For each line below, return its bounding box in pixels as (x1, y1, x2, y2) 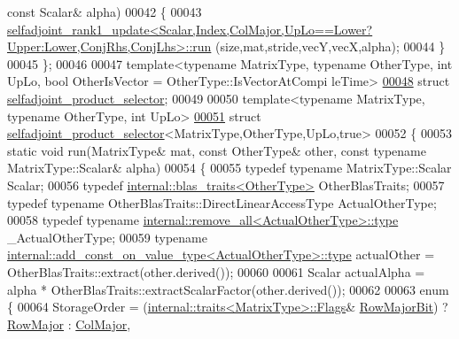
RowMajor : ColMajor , (7, 314, 131, 333)
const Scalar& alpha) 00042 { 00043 (7, 3, 202, 20)
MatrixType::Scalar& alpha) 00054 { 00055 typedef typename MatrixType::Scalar (7, 158, 452, 177)
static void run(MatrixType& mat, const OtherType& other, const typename (7, 141, 426, 159)
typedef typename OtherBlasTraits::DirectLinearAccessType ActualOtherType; (7, 193, 437, 212)
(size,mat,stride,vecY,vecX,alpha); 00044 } (215, 37, 446, 56)
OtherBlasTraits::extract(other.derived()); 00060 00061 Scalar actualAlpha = (7, 262, 425, 281)
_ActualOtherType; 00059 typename (7, 227, 207, 246)
